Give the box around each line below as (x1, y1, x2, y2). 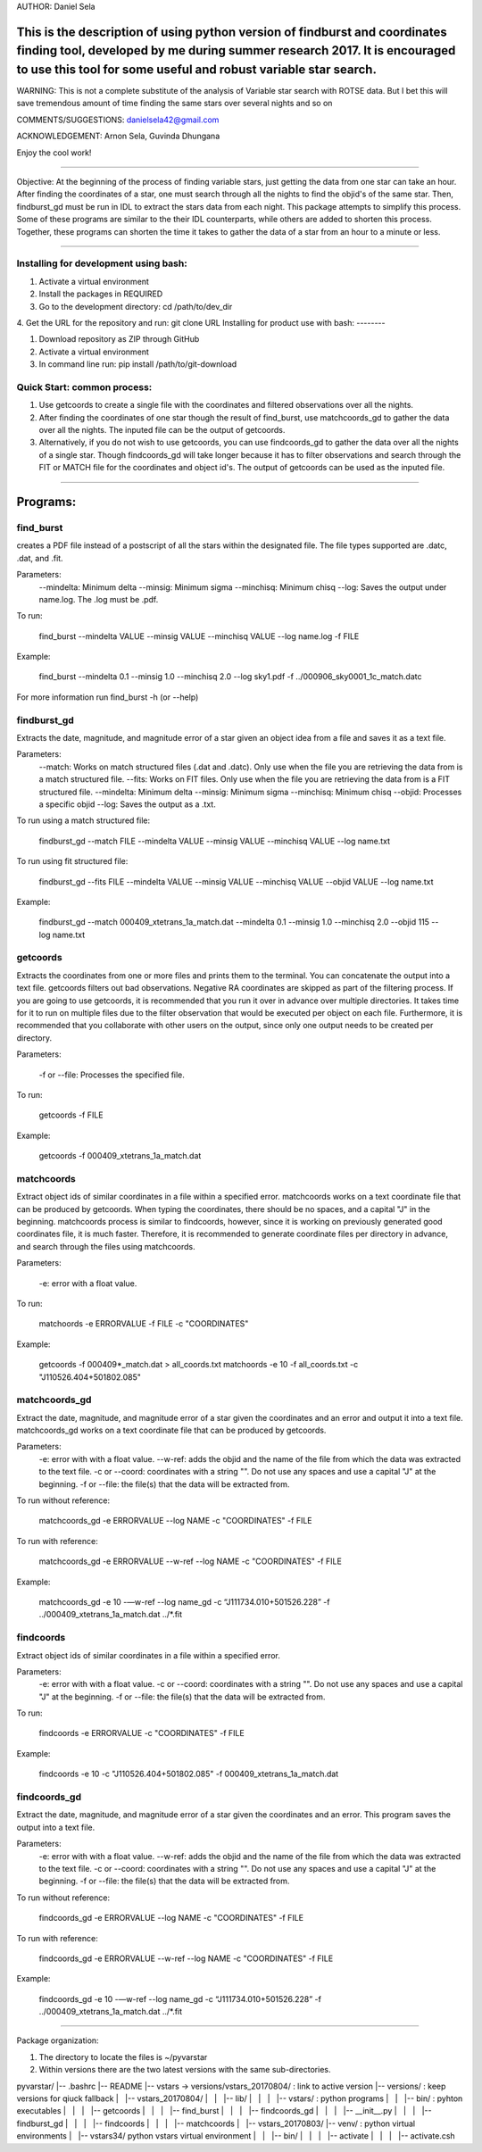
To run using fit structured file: (16, 856, 129, 867)
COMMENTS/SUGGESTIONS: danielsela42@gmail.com (16, 114, 220, 125)
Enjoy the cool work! (16, 147, 92, 158)
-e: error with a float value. (38, 1277, 137, 1289)
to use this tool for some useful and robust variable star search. (16, 62, 377, 77)
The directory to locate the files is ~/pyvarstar (38, 2051, 208, 2062)
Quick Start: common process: (16, 380, 153, 393)
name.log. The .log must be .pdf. (38, 594, 159, 604)
